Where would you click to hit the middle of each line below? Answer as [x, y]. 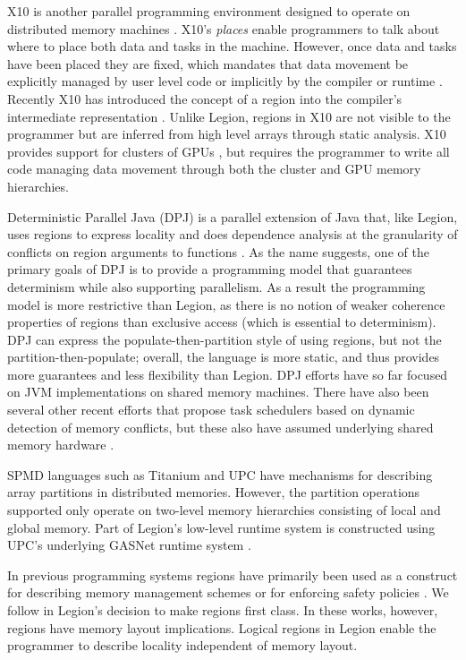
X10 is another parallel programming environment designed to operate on [209, 11]
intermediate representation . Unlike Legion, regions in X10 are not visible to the [229, 116]
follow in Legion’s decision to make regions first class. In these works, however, [223, 610]
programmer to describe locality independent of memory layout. [182, 645]
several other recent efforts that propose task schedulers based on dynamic [211, 410]
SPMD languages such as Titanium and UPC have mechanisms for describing [220, 474]
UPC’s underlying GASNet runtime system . [129, 545]
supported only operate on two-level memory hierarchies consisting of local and [224, 510]
